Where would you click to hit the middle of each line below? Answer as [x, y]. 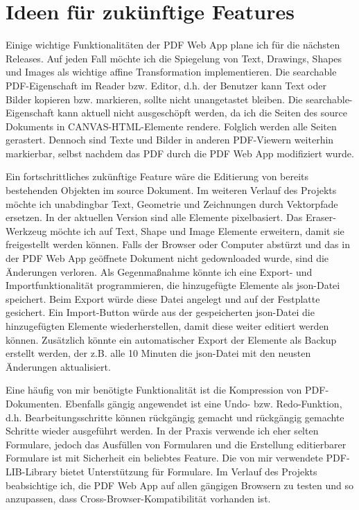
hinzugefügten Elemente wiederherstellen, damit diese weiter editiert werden [167, 326]
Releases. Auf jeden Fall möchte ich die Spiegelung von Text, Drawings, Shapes [174, 58]
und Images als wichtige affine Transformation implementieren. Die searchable [171, 72]
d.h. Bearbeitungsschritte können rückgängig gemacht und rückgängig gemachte [175, 417]
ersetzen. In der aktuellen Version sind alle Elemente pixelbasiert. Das [154, 217]
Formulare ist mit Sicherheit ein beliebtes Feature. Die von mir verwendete [164, 458]
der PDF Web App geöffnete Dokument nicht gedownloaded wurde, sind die [167, 258]
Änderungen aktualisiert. [58, 366]
